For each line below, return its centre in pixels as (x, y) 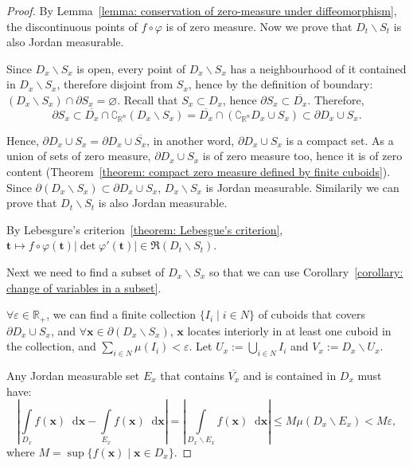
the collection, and (51, 346)
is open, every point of (131, 68)
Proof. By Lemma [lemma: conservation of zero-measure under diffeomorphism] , (202, 10)
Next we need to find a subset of (86, 271)
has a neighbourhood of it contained (318, 68)
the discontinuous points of (72, 26)
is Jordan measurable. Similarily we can (302, 187)
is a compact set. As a (340, 140)
